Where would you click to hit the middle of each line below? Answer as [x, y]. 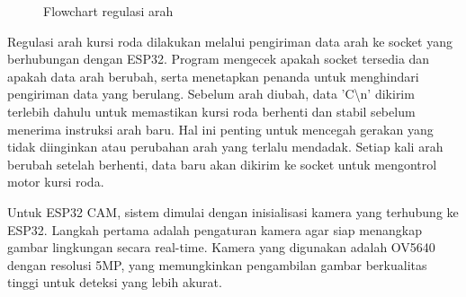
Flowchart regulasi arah [108, 11]
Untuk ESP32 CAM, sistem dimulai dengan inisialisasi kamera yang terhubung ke [233, 211]
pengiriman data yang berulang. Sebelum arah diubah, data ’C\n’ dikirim [211, 94]
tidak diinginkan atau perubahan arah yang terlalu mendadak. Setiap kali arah [225, 147]
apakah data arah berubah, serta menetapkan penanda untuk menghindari [213, 76]
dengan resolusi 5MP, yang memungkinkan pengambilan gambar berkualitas [217, 264]
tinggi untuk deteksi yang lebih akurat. [115, 282]
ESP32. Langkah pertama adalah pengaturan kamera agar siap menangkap [215, 229]
